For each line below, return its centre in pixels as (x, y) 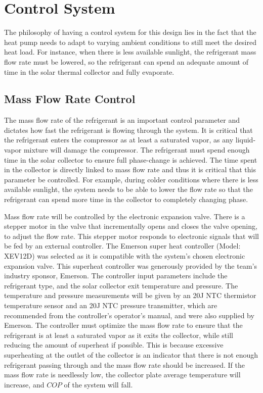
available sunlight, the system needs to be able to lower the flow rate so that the (128, 189)
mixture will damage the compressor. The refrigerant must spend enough (137, 150)
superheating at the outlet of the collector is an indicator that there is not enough (131, 354)
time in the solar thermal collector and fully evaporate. (89, 71)
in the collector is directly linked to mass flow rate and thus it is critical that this (130, 169)
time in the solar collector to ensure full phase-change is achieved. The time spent (131, 159)
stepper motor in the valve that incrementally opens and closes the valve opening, (131, 226)
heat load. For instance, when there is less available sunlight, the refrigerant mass (130, 52)
